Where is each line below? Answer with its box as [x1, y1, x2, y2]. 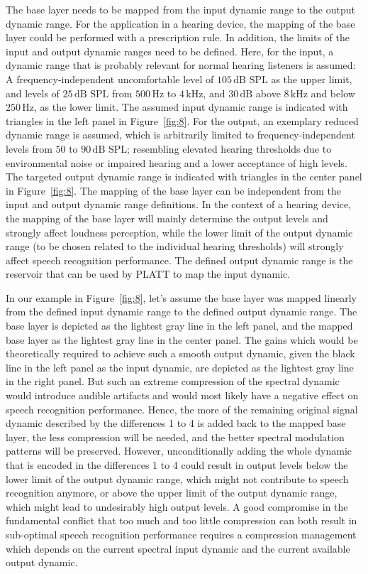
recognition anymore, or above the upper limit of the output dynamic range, [6, 485, 338, 500]
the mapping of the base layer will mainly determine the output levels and [6, 210, 328, 225]
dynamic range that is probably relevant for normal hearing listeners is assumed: [6, 58, 356, 72]
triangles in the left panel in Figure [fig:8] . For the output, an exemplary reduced [6, 113, 359, 128]
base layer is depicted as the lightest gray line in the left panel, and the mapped [6, 318, 353, 333]
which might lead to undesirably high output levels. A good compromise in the [6, 499, 348, 514]
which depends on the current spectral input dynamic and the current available [6, 541, 350, 556]
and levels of [6, 85, 60, 100]
